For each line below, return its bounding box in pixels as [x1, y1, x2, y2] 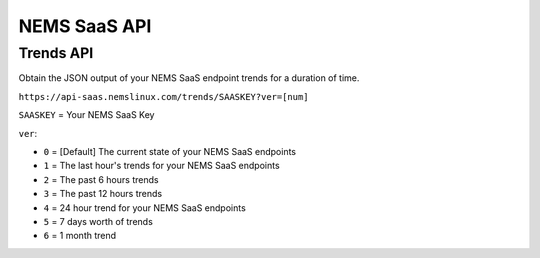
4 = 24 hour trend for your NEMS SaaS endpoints [43, 201, 247, 214]
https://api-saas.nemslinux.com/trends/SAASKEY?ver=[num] [18, 91, 309, 102]
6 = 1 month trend [43, 230, 117, 242]
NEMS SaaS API [18, 15, 152, 37]
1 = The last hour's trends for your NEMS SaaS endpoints [43, 160, 280, 172]
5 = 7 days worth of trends [43, 215, 154, 227]
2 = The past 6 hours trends [43, 173, 159, 185]
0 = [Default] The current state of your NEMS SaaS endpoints [43, 145, 297, 157]
